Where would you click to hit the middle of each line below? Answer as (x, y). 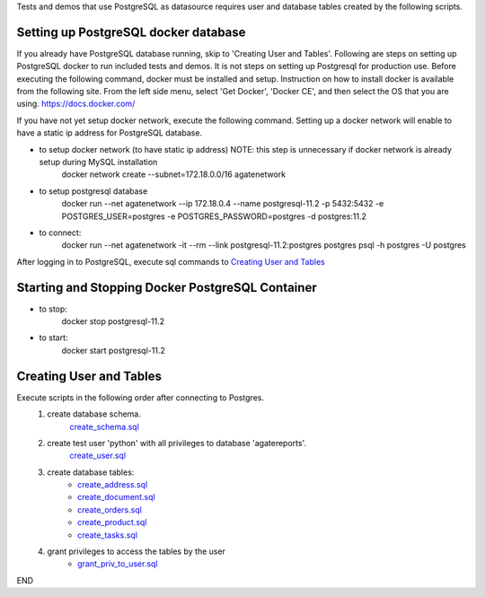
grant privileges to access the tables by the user (137, 551)
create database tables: (91, 472)
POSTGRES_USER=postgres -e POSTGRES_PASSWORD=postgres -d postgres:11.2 (214, 216)
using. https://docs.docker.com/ (76, 104)
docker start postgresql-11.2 (113, 350)
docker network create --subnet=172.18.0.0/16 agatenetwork (174, 174)
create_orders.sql (110, 509)
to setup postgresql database (93, 191)
